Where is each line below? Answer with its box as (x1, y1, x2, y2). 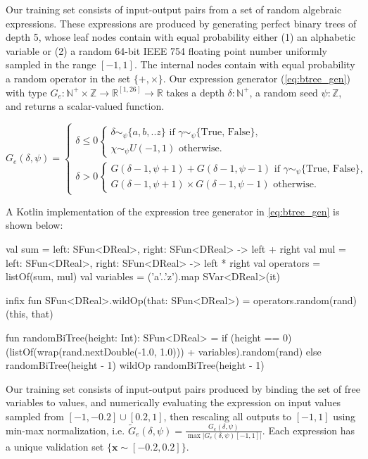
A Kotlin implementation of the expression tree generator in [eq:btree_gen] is (6, 203, 340, 218)
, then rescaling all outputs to (163, 408, 292, 423)
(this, (6, 306, 28, 321)
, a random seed (249, 84, 318, 99)
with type (6, 84, 47, 99)
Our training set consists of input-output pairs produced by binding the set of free (6, 381, 360, 396)
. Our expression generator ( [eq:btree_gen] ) (163, 70, 350, 85)
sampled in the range (6, 57, 96, 72)
